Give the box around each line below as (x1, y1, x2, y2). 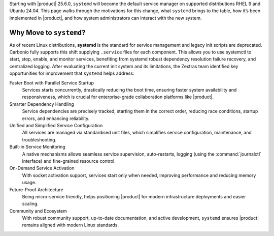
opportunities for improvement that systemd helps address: (9, 70, 134, 76)
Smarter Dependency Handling (9, 101, 74, 107)
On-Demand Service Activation (9, 165, 75, 171)
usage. (22, 180, 37, 186)
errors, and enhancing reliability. (22, 115, 90, 122)
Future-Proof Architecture (9, 186, 63, 193)
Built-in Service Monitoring (9, 144, 65, 150)
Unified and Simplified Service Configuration (9, 122, 103, 128)
